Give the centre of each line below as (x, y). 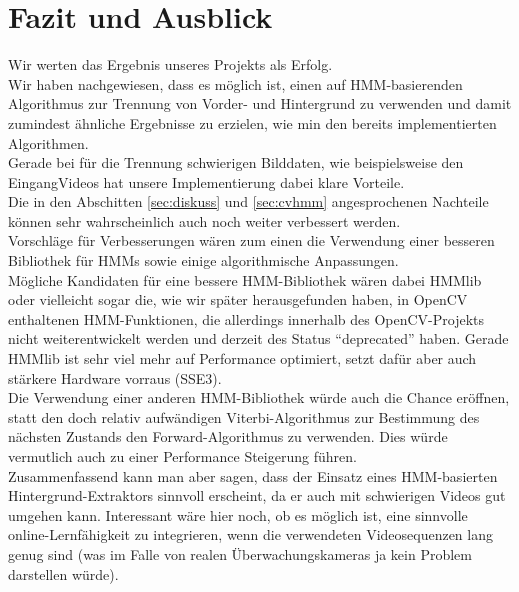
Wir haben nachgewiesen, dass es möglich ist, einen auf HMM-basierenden (235, 83)
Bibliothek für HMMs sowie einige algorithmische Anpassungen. (203, 260)
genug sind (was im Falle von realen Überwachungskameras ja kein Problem (240, 553)
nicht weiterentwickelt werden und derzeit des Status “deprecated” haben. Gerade (258, 338)
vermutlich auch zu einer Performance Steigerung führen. (182, 456)
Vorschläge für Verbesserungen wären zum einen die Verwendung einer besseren (251, 240)
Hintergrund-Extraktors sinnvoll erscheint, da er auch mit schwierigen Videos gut (257, 495)
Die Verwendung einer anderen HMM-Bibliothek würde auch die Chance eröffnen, (259, 397)
